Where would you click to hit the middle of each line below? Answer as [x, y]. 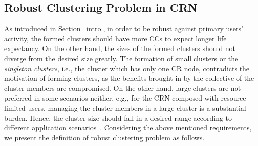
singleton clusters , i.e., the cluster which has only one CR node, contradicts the [127, 68]
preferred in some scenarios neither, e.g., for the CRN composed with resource [125, 98]
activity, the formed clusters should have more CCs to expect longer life [115, 38]
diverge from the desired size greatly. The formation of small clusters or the [121, 58]
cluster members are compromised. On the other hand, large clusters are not [123, 88]
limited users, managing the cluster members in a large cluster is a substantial [125, 107]
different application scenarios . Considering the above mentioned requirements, [128, 128]
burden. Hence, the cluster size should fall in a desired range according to [118, 117]
